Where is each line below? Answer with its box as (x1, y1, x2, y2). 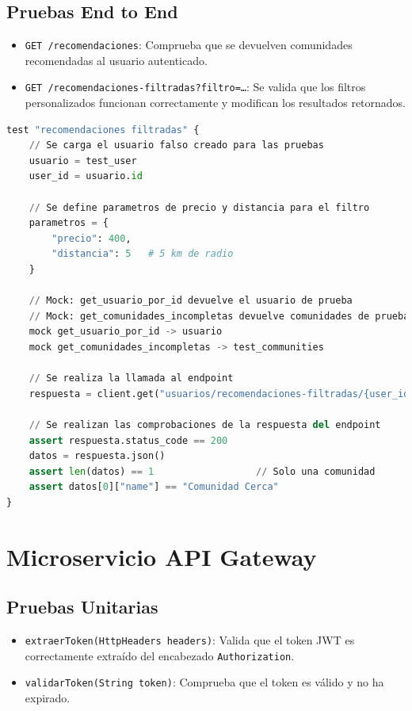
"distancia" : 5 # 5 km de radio (51, 248, 234, 260)
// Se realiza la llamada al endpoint (29, 373, 234, 384)
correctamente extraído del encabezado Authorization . (25, 647, 295, 663)
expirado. (25, 690, 71, 706)
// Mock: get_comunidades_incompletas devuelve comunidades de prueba (29, 310, 410, 322)
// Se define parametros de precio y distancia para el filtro (29, 201, 370, 213)
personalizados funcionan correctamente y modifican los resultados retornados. (25, 94, 406, 111)
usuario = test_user (29, 155, 137, 166)
